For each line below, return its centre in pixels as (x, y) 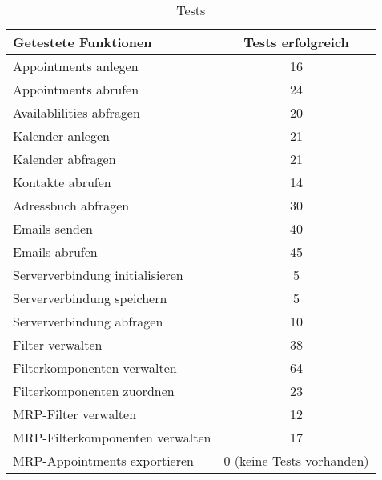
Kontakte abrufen (62, 182)
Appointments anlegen (76, 66)
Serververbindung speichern (90, 298)
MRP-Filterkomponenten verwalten (112, 437)
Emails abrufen (55, 252)
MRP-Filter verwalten (75, 414)
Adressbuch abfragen (71, 205)
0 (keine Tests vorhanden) (296, 460)
